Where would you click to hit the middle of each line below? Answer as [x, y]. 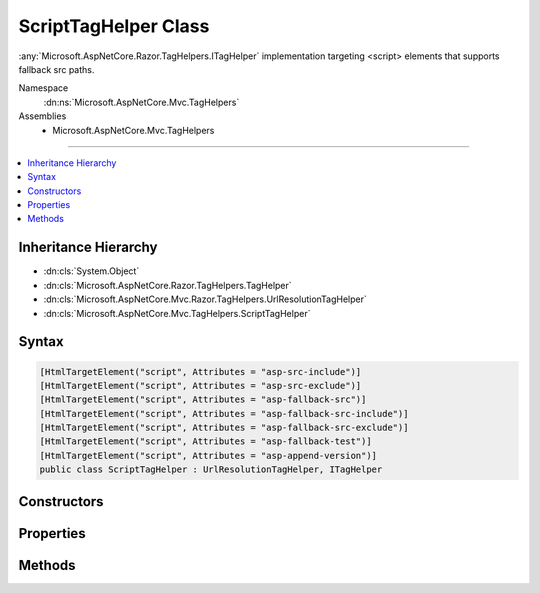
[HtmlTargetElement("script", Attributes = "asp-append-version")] [208, 455]
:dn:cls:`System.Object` [91, 271]
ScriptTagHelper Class [114, 26]
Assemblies [42, 116]
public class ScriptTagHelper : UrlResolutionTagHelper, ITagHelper [211, 469]
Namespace [43, 88]
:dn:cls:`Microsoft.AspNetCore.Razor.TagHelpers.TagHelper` [167, 285]
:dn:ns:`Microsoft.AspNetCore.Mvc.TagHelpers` [141, 102]
